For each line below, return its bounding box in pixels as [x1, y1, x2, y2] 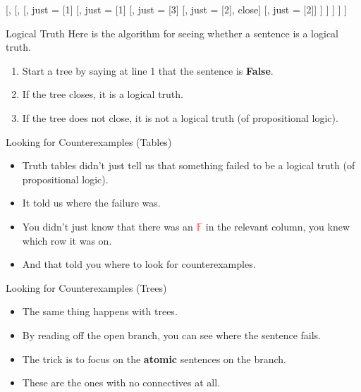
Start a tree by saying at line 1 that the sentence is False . [22, 63, 274, 78]
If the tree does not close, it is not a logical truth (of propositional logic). [22, 110, 338, 125]
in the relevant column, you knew [205, 219, 350, 233]
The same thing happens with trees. [22, 304, 178, 319]
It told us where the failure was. [22, 195, 161, 210]
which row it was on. [22, 233, 112, 247]
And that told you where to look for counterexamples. [22, 257, 256, 271]
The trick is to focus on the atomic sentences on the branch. [22, 351, 286, 366]
